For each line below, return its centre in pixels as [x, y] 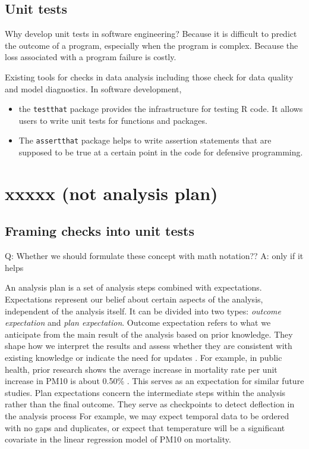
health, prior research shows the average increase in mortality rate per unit [141, 369]
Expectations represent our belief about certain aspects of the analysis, [134, 299]
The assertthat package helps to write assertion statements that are [145, 140]
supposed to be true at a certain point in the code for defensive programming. [161, 152]
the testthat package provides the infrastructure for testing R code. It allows [161, 109]
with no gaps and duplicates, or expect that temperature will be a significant [145, 427]
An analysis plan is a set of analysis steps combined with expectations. [133, 287]
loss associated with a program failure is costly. [91, 57]
